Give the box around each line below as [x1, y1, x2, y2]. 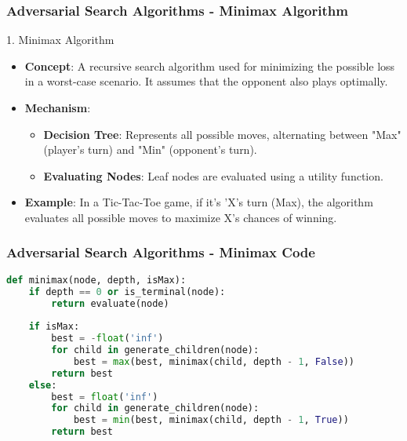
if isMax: [28, 321, 80, 333]
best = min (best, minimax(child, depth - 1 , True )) [73, 414, 349, 426]
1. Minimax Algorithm [6, 31, 114, 48]
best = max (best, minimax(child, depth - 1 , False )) [73, 355, 354, 367]
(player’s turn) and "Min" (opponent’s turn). [43, 141, 257, 158]
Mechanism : [24, 100, 91, 115]
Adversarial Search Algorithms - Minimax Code [6, 242, 315, 262]
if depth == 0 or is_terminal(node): [28, 286, 226, 297]
